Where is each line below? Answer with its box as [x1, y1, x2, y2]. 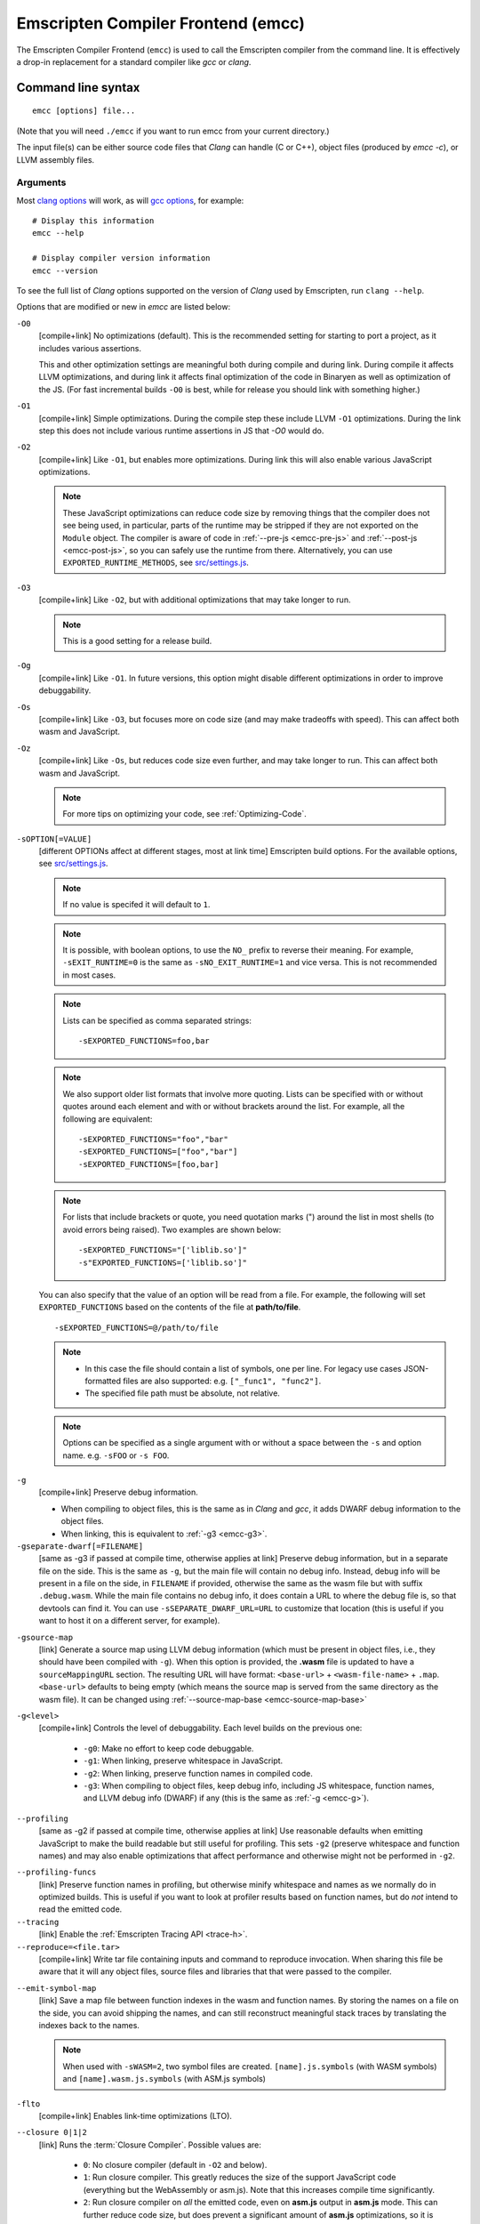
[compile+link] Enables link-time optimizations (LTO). [38, 2110, 233, 2121]
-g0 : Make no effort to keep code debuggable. [83, 1743, 254, 1753]
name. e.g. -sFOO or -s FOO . [62, 1450, 170, 1461]
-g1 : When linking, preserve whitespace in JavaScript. [83, 1755, 284, 1766]
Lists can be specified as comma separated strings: [62, 1015, 252, 1026]
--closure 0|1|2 [16, 2127, 88, 2138]
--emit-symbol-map [16, 1983, 97, 1993]
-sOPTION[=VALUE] [16, 834, 92, 844]
